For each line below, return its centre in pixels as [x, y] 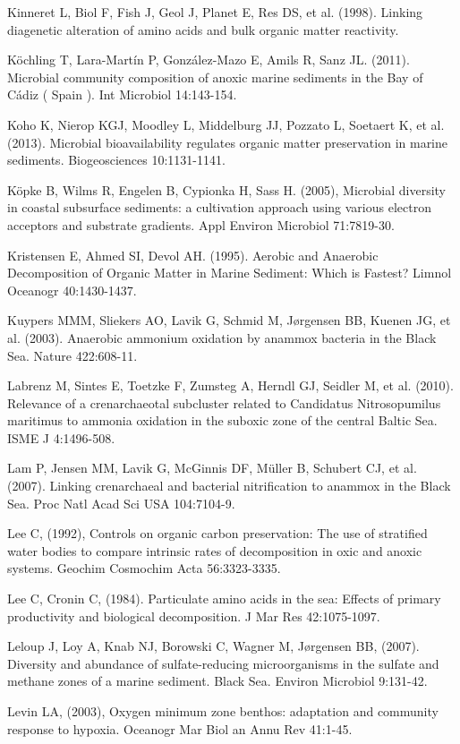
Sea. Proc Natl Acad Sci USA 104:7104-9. [121, 503]
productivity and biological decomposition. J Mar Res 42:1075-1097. [194, 616]
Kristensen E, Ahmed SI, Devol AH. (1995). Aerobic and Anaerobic [193, 255]
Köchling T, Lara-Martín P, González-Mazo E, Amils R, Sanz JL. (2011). [209, 60]
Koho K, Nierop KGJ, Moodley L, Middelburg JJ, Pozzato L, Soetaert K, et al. [226, 124]
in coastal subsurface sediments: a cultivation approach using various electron [219, 207]
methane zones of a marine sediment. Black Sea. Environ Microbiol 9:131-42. [217, 681]
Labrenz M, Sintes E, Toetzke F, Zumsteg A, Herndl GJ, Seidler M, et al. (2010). [230, 385]
